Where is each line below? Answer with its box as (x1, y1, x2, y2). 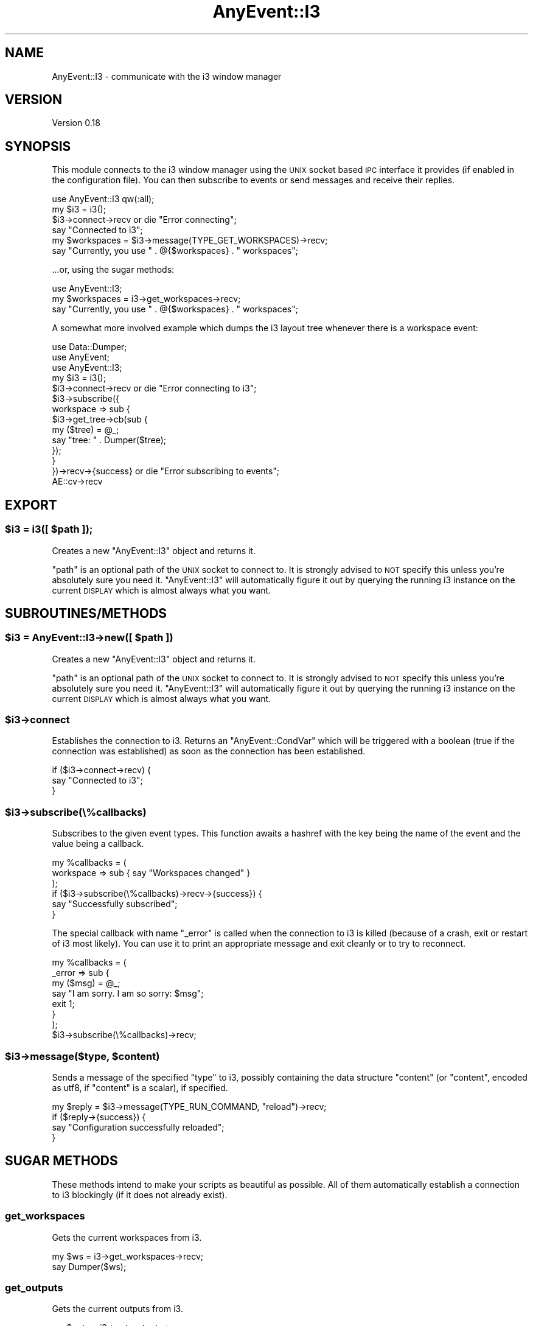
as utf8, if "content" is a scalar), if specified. (52, 1082, 228, 1093)
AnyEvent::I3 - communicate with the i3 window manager (52, 71, 282, 82)
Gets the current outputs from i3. (52, 1303, 183, 1314)
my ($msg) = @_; (52, 978, 120, 989)
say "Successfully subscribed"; (52, 899, 178, 910)
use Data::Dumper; (52, 342, 127, 353)
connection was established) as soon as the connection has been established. (52, 746, 366, 757)
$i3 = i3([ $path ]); (5, 523, 93, 536)
